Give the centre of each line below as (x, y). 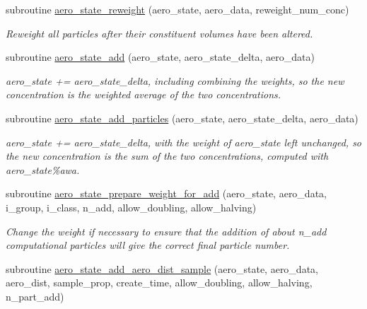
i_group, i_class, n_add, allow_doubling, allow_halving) (131, 207)
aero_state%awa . (43, 169)
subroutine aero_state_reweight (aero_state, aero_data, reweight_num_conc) (177, 9)
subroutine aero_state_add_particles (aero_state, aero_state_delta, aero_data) (182, 118)
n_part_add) (35, 296)
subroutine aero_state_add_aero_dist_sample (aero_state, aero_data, (162, 268)
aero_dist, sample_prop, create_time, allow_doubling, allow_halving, (159, 282)
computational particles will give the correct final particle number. (148, 245)
